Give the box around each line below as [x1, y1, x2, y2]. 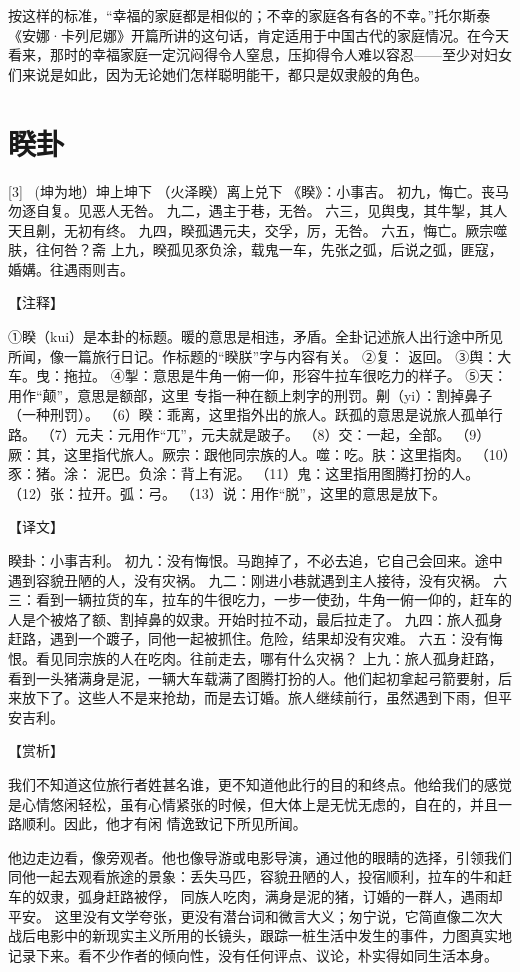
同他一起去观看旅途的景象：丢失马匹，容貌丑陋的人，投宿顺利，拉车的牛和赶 [8, 866, 512, 887]
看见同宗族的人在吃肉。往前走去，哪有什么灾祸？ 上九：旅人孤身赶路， [35, 647, 503, 668]
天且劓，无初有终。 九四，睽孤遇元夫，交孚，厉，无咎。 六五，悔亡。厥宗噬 [8, 219, 508, 240]
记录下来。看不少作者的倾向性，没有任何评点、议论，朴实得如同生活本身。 [8, 944, 498, 965]
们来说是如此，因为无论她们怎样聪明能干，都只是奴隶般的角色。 [8, 63, 428, 84]
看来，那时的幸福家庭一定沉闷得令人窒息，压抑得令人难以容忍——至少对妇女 [8, 44, 512, 65]
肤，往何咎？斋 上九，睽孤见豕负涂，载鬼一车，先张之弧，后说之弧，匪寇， [8, 239, 503, 260]
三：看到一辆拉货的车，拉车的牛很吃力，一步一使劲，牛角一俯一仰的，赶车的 [8, 589, 512, 610]
